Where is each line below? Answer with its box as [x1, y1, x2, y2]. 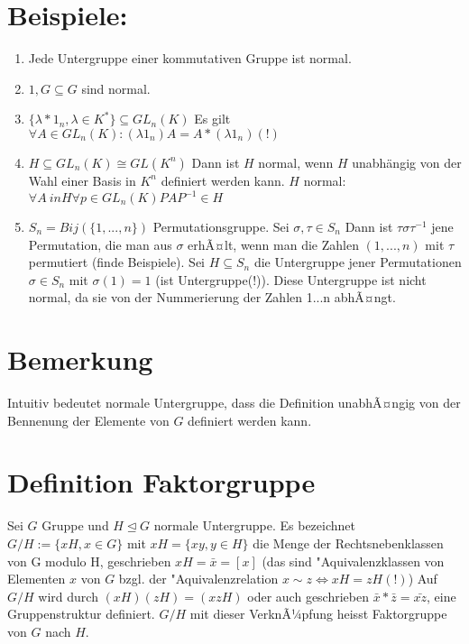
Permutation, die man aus [28, 235, 172, 253]
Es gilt [194, 109, 231, 128]
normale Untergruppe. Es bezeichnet [153, 516, 356, 535]
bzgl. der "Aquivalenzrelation [118, 569, 279, 588]
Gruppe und [41, 516, 109, 535]
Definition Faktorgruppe [7, 464, 316, 501]
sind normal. [81, 78, 151, 97]
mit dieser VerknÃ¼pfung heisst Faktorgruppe [189, 604, 447, 623]
